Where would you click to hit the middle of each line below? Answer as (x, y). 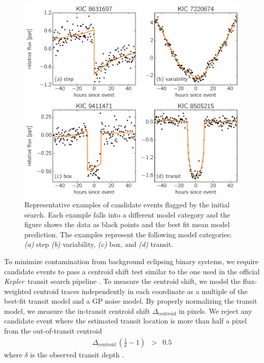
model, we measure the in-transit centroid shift (77, 311)
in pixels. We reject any (216, 311)
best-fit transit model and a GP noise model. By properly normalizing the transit (131, 301)
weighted (18, 291)
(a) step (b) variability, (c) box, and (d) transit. (99, 244)
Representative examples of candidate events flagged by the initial (127, 204)
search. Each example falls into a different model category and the (127, 214)
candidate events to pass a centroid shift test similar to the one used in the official (132, 271)
